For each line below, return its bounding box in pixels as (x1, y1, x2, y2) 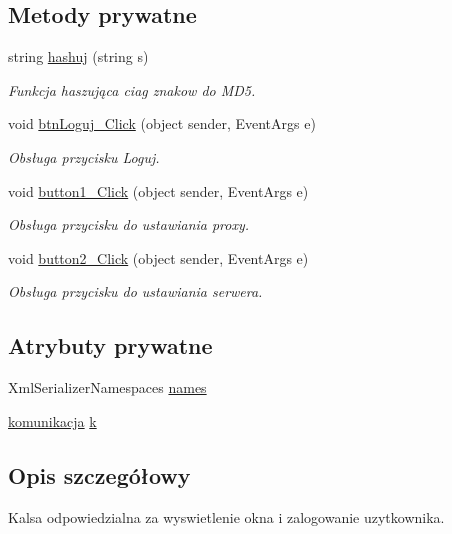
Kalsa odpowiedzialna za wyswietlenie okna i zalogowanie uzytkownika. (8, 506, 445, 527)
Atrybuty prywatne (8, 330, 213, 361)
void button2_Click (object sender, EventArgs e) (8, 247, 309, 268)
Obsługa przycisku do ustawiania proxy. (8, 214, 250, 235)
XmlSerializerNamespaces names (8, 377, 207, 398)
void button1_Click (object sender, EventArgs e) (8, 180, 309, 201)
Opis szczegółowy (8, 459, 191, 490)
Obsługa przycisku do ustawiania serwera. (8, 281, 263, 302)
